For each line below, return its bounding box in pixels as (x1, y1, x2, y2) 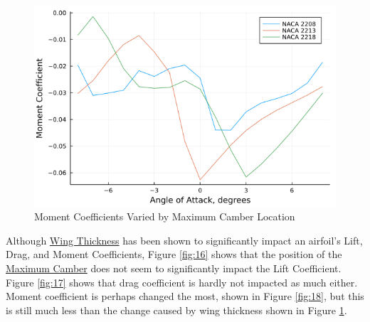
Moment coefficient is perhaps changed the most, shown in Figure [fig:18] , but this (6, 289, 364, 304)
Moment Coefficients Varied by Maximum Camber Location (34, 209, 295, 224)
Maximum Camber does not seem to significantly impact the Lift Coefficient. (6, 261, 342, 276)
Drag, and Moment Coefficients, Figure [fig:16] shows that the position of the (6, 247, 342, 262)
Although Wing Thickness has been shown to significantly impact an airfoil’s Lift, (6, 232, 363, 247)
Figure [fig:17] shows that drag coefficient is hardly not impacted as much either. (6, 274, 358, 289)
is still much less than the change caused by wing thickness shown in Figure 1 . (6, 302, 347, 317)
